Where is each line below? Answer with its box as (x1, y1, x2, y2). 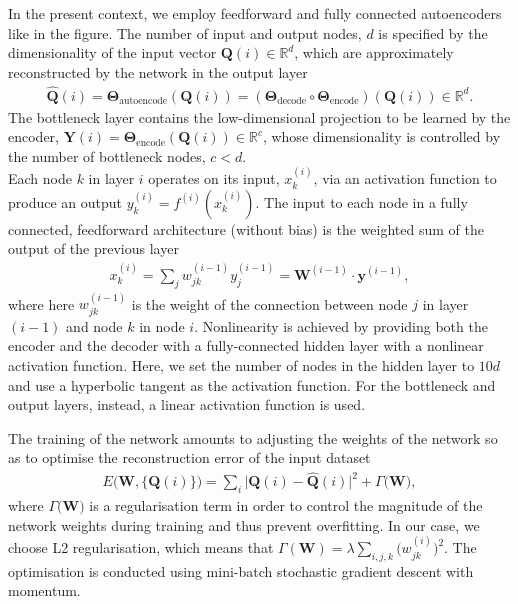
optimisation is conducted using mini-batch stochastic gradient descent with (8, 560, 474, 581)
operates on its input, (148, 168, 280, 189)
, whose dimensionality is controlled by (262, 126, 501, 147)
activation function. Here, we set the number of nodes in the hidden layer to (8, 355, 475, 376)
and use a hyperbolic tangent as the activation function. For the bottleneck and (8, 374, 496, 395)
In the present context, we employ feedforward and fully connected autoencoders (8, 3, 502, 23)
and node (66, 315, 123, 336)
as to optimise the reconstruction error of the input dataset (8, 447, 371, 468)
